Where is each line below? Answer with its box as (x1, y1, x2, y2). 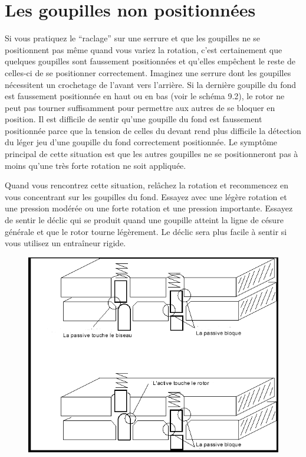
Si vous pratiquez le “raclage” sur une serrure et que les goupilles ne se (5, 32, 261, 44)
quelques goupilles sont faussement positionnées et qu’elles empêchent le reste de (5, 55, 295, 67)
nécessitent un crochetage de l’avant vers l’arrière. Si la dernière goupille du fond (5, 78, 297, 90)
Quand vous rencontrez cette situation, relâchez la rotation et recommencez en (5, 179, 288, 191)
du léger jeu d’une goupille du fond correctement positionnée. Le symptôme (5, 136, 278, 148)
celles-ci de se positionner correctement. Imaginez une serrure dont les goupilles (5, 66, 291, 79)
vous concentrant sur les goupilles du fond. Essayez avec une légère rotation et (5, 190, 287, 203)
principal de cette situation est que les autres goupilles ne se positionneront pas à (5, 148, 298, 160)
